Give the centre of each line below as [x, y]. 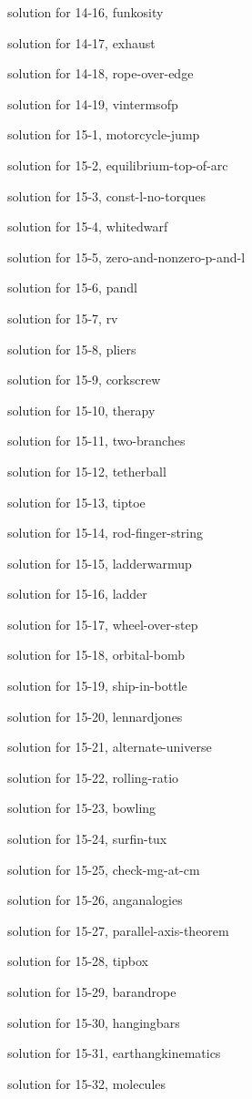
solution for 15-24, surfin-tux [87, 839]
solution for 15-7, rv [63, 318]
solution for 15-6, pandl [72, 288]
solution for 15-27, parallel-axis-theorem [118, 930]
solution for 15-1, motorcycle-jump [104, 134]
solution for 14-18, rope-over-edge [101, 73]
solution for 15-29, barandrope [92, 991]
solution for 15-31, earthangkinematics [114, 1053]
